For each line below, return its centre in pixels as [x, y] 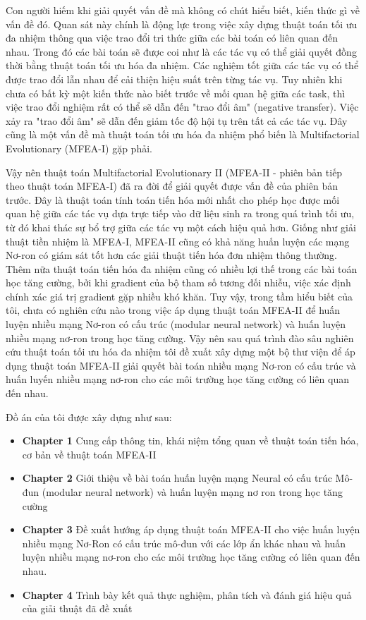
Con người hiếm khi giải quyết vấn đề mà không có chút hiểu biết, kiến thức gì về [183, 10]
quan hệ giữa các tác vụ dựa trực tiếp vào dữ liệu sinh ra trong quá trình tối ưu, [180, 213]
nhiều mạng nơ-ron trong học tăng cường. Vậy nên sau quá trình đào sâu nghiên [180, 338]
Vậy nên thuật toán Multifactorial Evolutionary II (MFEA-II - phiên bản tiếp [174, 172]
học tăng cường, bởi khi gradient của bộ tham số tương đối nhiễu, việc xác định [178, 282]
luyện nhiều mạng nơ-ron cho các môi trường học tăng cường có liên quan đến [191, 557]
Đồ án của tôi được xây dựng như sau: [89, 417]
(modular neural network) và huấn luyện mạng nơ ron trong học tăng [192, 492]
